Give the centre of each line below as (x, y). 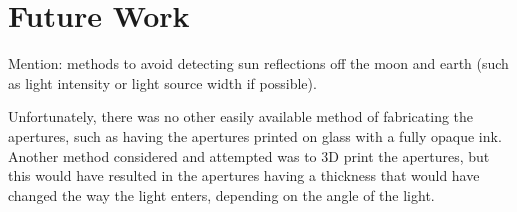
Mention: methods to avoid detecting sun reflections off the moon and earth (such (258, 63)
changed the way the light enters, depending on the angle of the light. (221, 194)
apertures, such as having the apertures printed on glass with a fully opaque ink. (255, 135)
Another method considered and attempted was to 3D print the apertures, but (249, 155)
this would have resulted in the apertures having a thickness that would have (244, 175)
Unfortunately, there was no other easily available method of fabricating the (241, 116)
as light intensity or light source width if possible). (162, 82)
